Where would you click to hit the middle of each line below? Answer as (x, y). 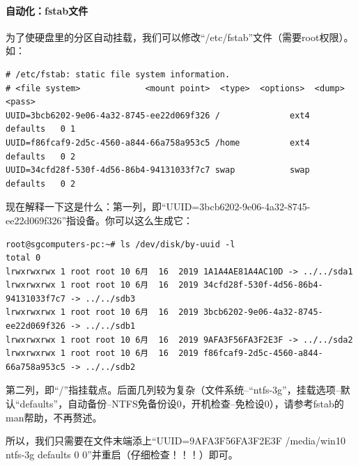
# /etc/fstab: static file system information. (118, 74)
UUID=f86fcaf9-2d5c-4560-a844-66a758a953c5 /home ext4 (158, 142)
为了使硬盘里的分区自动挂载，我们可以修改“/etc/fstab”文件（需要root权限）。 (180, 37)
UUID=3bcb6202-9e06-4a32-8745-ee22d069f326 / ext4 (158, 115)
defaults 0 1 (41, 129)
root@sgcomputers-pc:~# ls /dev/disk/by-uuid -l (120, 244)
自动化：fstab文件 (47, 10)
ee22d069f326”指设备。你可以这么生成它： (100, 220)
